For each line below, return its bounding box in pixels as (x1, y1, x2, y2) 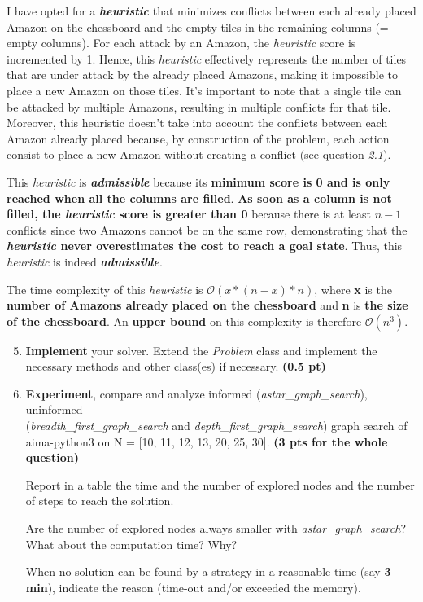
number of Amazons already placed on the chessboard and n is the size (7, 297, 408, 314)
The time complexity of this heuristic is (7, 280, 203, 297)
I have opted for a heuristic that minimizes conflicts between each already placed (7, 2, 416, 19)
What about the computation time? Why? (25, 535, 238, 552)
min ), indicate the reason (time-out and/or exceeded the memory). (25, 578, 361, 595)
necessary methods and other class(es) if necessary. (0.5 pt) (25, 358, 326, 375)
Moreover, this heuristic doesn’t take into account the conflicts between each (7, 114, 388, 131)
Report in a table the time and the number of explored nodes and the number (25, 476, 415, 493)
